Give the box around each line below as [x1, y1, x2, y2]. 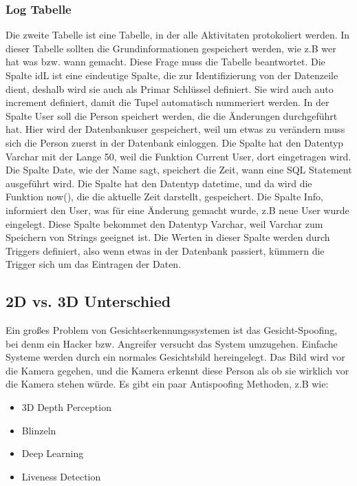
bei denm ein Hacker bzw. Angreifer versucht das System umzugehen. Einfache [6, 336, 338, 350]
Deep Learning [21, 446, 84, 461]
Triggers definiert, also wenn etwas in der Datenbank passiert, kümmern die [6, 243, 325, 257]
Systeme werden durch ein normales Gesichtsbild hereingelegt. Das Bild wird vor [6, 350, 345, 364]
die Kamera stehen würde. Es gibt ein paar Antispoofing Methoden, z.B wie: [6, 377, 329, 391]
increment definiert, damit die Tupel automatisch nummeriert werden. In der [6, 95, 329, 109]
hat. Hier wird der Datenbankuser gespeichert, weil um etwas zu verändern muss [6, 122, 345, 136]
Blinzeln [21, 423, 56, 437]
